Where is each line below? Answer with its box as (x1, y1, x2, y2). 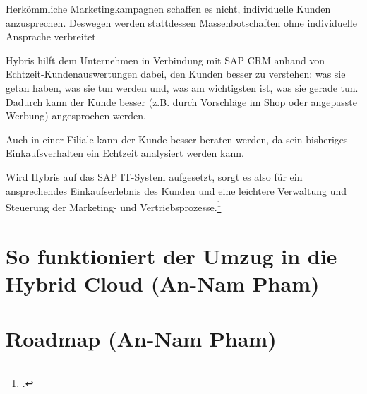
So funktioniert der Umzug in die (6, 241, 337, 270)
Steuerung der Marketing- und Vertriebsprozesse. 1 (6, 198, 222, 214)
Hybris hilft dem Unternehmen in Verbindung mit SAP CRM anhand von (6, 52, 325, 67)
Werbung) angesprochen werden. (6, 108, 146, 123)
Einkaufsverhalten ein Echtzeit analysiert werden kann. (6, 145, 244, 160)
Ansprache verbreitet (6, 29, 96, 44)
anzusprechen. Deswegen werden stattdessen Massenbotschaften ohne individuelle (6, 15, 357, 30)
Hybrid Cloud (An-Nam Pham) (6, 268, 320, 297)
